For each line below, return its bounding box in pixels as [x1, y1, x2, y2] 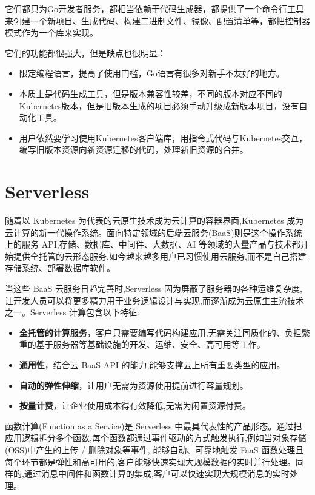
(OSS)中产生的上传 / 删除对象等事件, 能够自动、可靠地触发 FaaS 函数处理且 [5, 443, 304, 456]
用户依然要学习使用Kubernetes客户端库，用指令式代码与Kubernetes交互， [19, 131, 308, 144]
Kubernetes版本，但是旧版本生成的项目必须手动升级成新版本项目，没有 [19, 99, 299, 112]
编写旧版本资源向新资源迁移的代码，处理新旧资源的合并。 [19, 143, 248, 156]
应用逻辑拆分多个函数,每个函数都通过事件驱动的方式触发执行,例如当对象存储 [5, 431, 307, 444]
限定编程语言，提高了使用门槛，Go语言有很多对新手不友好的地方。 [19, 67, 285, 79]
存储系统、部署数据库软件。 [5, 261, 115, 274]
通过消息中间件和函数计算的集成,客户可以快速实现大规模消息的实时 [24, 467, 290, 480]
